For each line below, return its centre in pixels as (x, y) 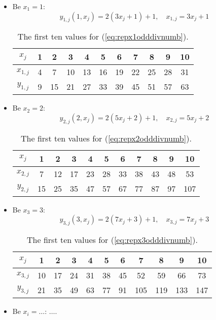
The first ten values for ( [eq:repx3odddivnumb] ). (112, 240)
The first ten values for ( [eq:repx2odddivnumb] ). (106, 138)
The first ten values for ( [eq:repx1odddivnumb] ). (103, 37)
